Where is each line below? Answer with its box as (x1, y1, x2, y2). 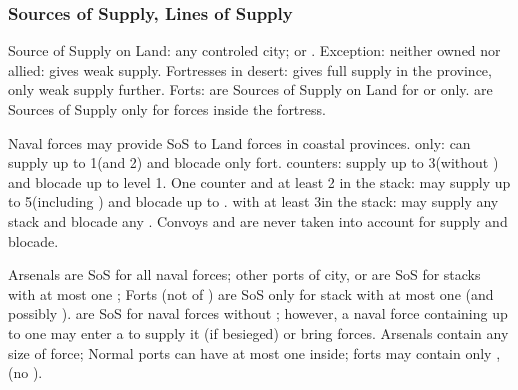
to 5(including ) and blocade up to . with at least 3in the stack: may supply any (8, 191, 499, 212)
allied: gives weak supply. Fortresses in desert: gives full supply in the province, (8, 59, 492, 80)
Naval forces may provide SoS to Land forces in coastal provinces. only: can (8, 132, 471, 153)
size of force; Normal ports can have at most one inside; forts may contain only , (8, 342, 501, 363)
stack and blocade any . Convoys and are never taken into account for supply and (8, 210, 508, 231)
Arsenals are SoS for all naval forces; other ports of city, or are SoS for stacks (8, 264, 481, 285)
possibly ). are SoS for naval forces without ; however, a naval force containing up (8, 303, 508, 324)
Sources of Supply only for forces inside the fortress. (8, 99, 326, 119)
